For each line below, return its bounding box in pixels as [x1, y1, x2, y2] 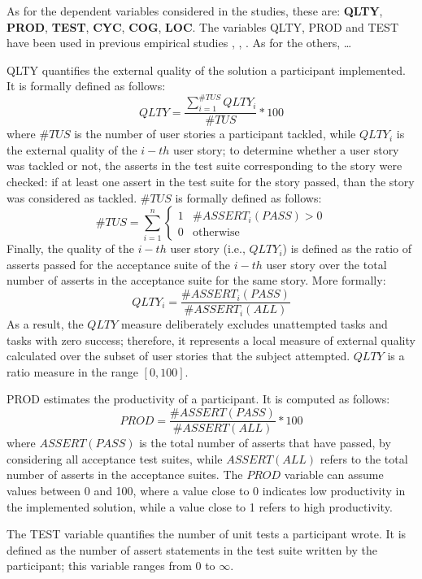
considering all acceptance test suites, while [7, 450, 223, 467]
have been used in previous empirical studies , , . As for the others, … [7, 34, 352, 51]
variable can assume [284, 466, 384, 483]
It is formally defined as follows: [7, 77, 166, 94]
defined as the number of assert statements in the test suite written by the [7, 541, 377, 558]
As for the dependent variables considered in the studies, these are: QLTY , [7, 2, 383, 19]
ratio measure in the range [7, 363, 138, 380]
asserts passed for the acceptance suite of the [7, 255, 231, 272]
